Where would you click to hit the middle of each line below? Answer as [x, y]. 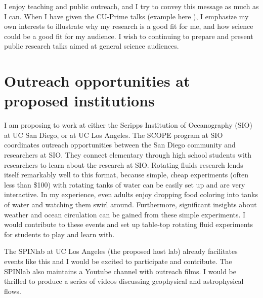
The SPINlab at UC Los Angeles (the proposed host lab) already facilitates [121, 251]
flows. [13, 291]
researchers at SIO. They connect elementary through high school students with [128, 155]
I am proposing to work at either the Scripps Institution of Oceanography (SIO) [128, 125]
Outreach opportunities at [97, 81]
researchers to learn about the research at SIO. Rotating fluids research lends [124, 164]
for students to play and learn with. [59, 234]
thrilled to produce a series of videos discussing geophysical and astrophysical [124, 281]
